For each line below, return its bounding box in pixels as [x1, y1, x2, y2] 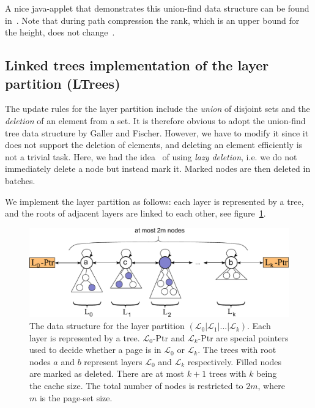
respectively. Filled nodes [187, 355, 282, 368]
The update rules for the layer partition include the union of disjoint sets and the [5, 102, 310, 115]
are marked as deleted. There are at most [29, 367, 185, 380]
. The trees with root [198, 343, 276, 356]
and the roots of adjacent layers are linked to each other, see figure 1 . [5, 207, 266, 220]
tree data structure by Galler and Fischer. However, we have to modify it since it [5, 126, 309, 139]
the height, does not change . [5, 26, 115, 39]
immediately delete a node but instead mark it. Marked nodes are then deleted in [5, 162, 311, 175]
